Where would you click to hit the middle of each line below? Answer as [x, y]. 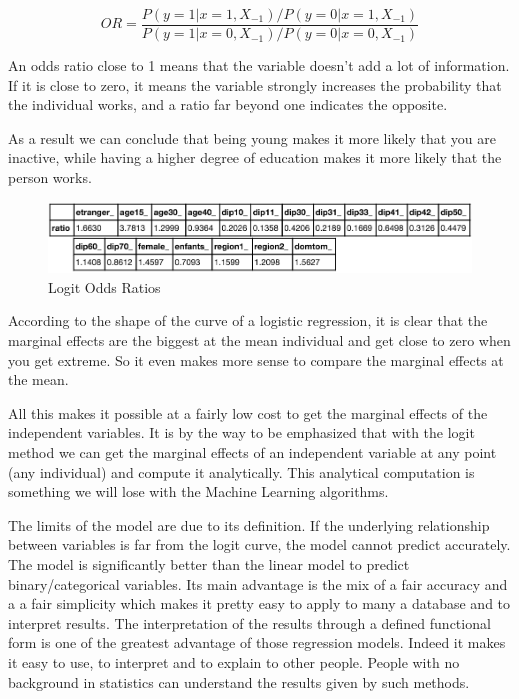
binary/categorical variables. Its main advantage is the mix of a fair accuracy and [258, 583]
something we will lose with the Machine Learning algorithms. [198, 491]
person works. [50, 177]
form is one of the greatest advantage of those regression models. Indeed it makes [257, 642]
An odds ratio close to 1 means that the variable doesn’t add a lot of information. [259, 65]
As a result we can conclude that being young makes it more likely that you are [252, 137]
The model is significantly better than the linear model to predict [209, 563]
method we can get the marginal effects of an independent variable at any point [252, 451]
